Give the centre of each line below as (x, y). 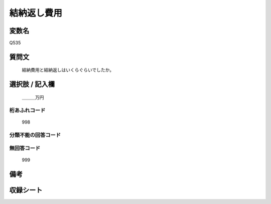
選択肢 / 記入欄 (32, 84)
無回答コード (25, 148)
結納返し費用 (36, 13)
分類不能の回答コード (35, 135)
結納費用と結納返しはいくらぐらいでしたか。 (68, 70)
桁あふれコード (27, 110)
